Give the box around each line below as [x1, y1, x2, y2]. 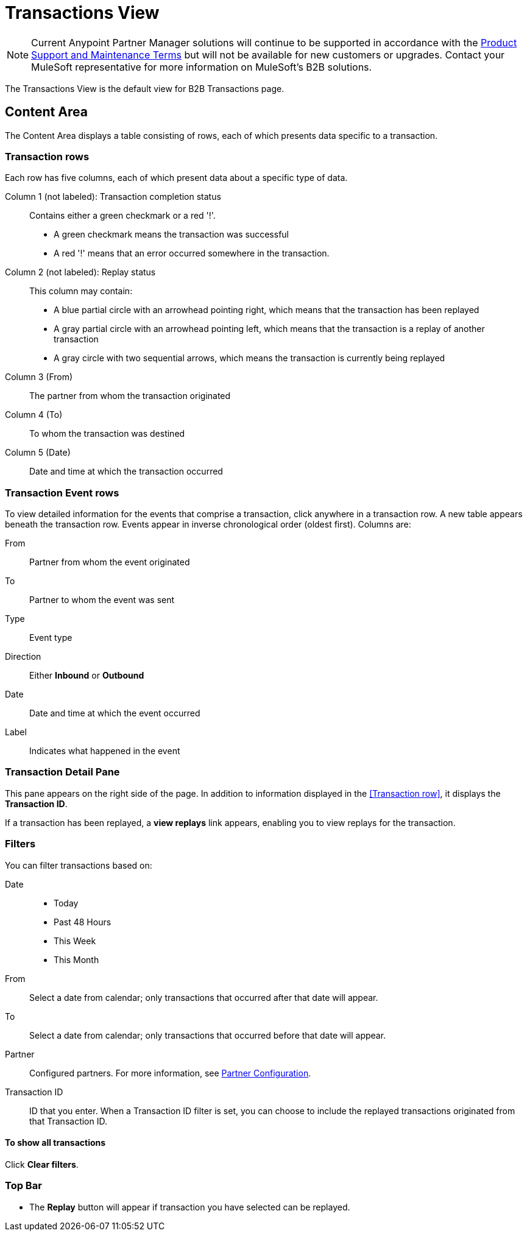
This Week [54, 935, 96, 946]
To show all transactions [5, 1137, 106, 1148]
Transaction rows [5, 150, 90, 163]
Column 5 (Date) [5, 447, 71, 458]
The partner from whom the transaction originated [29, 390, 231, 401]
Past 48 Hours [54, 916, 111, 927]
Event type [29, 632, 73, 643]
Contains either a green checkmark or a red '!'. [29, 210, 216, 221]
